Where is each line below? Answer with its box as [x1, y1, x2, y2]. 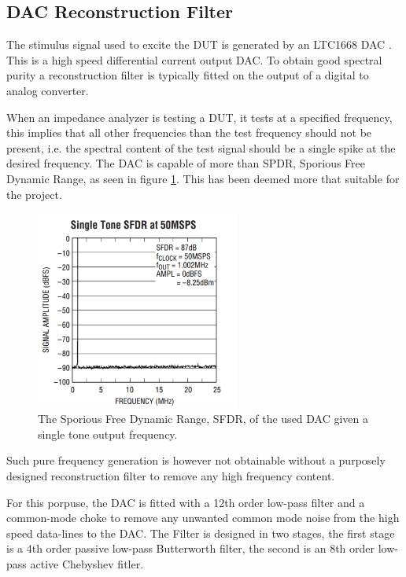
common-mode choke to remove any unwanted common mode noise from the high [6, 509, 400, 526]
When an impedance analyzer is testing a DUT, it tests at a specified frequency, [6, 108, 393, 125]
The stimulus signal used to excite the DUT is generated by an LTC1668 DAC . [6, 36, 392, 53]
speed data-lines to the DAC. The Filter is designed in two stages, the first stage [6, 524, 395, 541]
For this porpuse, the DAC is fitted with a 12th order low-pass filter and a [6, 494, 365, 510]
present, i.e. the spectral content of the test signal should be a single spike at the [6, 139, 396, 156]
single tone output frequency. [38, 425, 178, 442]
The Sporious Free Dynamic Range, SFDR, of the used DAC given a [38, 410, 369, 427]
